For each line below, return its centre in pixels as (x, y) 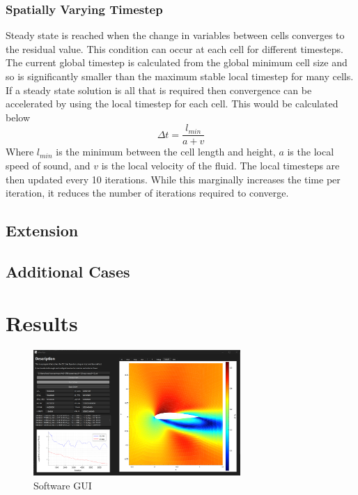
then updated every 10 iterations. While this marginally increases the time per (173, 179)
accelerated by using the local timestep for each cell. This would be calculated (172, 104)
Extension (42, 230)
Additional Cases (68, 271)
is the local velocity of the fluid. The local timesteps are (220, 166)
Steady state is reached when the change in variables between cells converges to (175, 35)
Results (42, 322)
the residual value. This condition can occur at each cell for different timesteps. (174, 48)
